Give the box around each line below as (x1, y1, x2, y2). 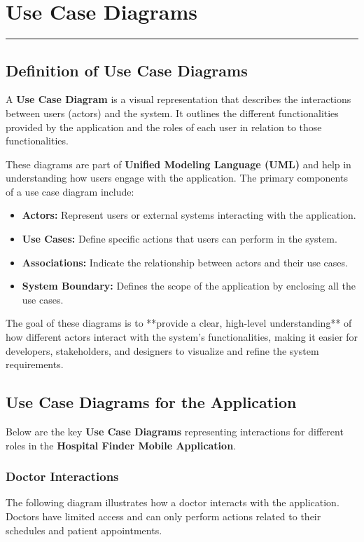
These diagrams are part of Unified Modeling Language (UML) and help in (6, 156, 351, 171)
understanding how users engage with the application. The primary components (6, 170, 348, 185)
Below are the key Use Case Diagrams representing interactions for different (6, 424, 344, 439)
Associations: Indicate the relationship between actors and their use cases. (22, 255, 348, 269)
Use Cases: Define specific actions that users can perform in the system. (22, 231, 337, 246)
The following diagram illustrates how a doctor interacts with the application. (6, 495, 339, 510)
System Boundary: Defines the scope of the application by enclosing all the (22, 278, 356, 293)
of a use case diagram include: (6, 184, 134, 198)
